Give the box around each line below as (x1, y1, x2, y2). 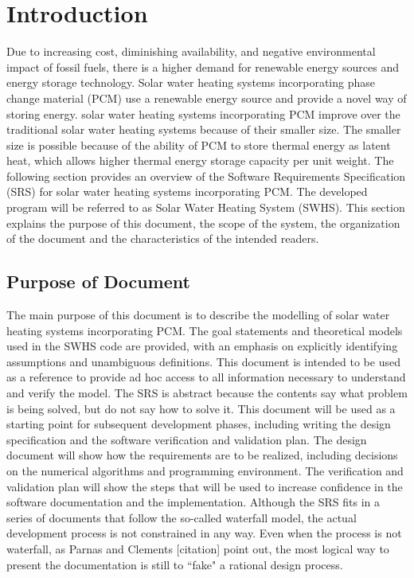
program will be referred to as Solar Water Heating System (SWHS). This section (6, 199, 405, 216)
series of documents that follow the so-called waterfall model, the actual (6, 509, 357, 525)
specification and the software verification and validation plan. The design (6, 431, 367, 447)
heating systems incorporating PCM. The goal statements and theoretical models (6, 322, 403, 338)
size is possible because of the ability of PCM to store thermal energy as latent (6, 136, 391, 153)
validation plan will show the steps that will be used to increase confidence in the (6, 478, 403, 494)
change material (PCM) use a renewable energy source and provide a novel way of (6, 89, 407, 106)
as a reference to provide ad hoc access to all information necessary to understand (6, 369, 406, 385)
